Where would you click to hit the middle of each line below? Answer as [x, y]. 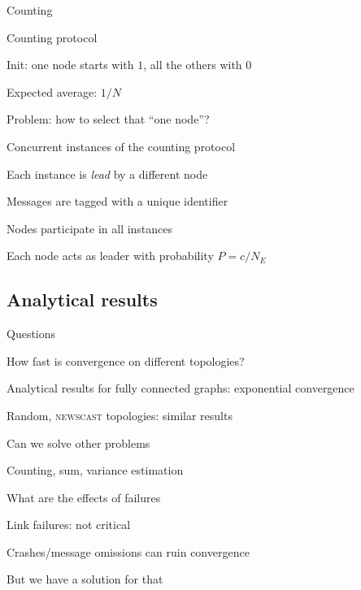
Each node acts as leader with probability [110, 256]
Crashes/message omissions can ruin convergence [128, 551]
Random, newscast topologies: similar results [120, 415]
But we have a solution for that [85, 579]
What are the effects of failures [84, 497]
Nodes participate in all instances [90, 228]
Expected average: [52, 91]
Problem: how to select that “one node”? [108, 119]
